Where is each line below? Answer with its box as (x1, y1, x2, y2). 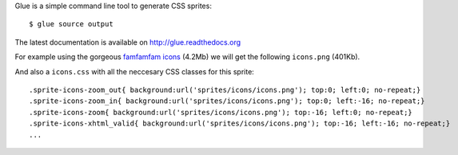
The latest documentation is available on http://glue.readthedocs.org (14, 37, 241, 47)
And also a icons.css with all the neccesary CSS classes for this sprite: (14, 66, 255, 76)
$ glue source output (29, 20, 114, 29)
